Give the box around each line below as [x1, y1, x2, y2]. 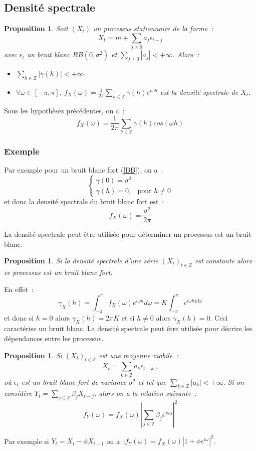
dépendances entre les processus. [4, 333, 104, 343]
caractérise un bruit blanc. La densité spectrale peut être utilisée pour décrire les [4, 323, 252, 334]
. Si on [223, 376, 244, 387]
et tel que [138, 376, 166, 387]
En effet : [4, 283, 34, 294]
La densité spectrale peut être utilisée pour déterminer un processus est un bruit [4, 229, 251, 239]
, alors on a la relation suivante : [94, 388, 197, 398]
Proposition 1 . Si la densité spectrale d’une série [4, 255, 158, 266]
